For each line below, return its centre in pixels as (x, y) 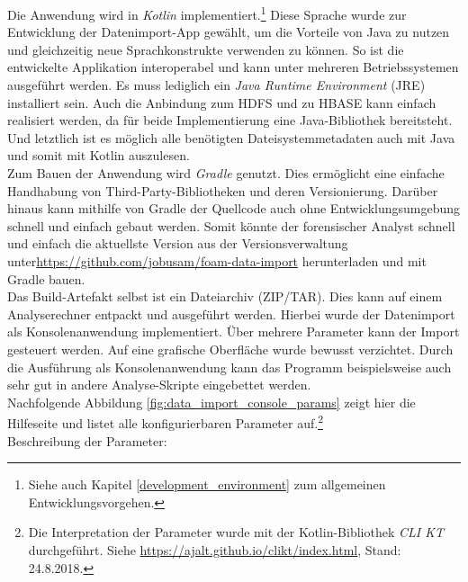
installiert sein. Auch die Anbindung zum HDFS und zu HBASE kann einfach (222, 102)
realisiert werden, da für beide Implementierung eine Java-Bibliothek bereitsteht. (230, 120)
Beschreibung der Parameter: (87, 440)
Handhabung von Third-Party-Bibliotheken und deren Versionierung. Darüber (223, 190)
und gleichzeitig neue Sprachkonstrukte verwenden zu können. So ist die (206, 49)
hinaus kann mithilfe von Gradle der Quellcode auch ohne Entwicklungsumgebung (234, 208)
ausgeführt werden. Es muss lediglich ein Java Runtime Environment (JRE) (216, 85)
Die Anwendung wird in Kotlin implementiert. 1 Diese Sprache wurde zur (207, 13)
